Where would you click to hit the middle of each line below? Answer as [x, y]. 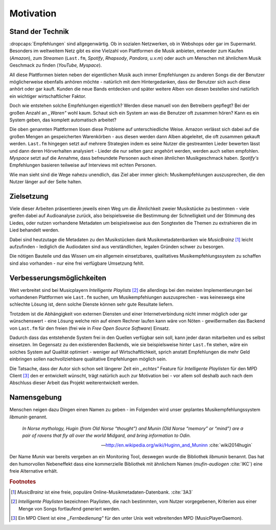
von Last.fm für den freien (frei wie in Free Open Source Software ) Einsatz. [90, 328]
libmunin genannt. [28, 417]
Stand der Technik [39, 31]
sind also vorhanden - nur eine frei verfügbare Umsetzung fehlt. [77, 263]
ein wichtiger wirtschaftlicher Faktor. [48, 96]
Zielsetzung [29, 196]
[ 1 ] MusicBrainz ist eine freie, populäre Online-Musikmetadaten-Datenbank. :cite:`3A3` [102, 492]
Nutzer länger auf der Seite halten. [46, 182]
